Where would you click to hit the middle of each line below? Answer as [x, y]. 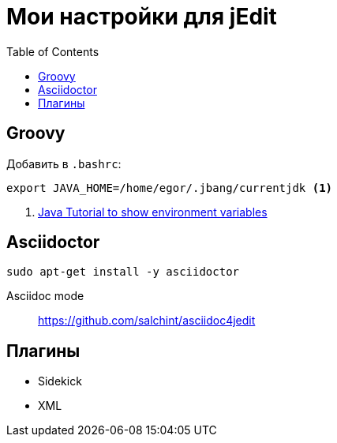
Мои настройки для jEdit [142, 17]
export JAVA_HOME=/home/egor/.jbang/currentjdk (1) [170, 188]
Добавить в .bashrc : [64, 163]
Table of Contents [53, 51]
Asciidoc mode [45, 296]
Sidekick [60, 381]
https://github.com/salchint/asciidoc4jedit [147, 321]
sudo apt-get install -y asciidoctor [123, 272]
